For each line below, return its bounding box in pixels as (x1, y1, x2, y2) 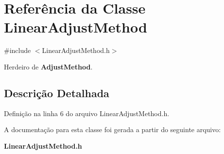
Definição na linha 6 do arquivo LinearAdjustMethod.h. (4, 108, 170, 118)
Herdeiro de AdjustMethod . (4, 61, 93, 71)
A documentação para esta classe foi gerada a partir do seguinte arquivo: (4, 124, 221, 135)
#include (4, 45, 31, 55)
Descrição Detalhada (4, 85, 109, 100)
